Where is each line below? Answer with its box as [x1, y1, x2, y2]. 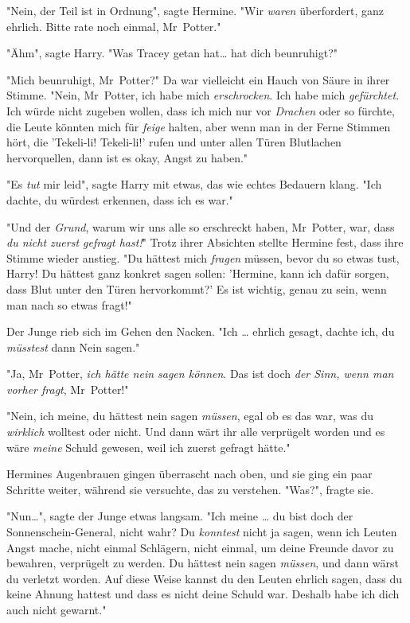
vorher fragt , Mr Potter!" [6, 380, 129, 397]
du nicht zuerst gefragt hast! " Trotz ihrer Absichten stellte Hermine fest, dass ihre [6, 234, 404, 251]
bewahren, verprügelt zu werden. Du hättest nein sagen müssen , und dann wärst [6, 555, 399, 571]
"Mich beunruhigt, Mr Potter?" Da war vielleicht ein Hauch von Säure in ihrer [6, 71, 390, 88]
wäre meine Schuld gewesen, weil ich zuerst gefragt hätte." [6, 438, 291, 455]
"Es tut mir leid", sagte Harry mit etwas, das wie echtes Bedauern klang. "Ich [6, 176, 382, 193]
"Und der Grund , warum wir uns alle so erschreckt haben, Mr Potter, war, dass [6, 218, 395, 235]
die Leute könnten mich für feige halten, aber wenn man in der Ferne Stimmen [6, 118, 391, 134]
